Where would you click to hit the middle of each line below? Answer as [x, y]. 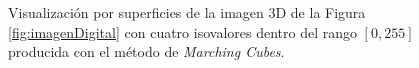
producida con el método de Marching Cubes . [146, 51]
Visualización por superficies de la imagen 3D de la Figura [187, 12]
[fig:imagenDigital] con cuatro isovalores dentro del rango [182, 31]
